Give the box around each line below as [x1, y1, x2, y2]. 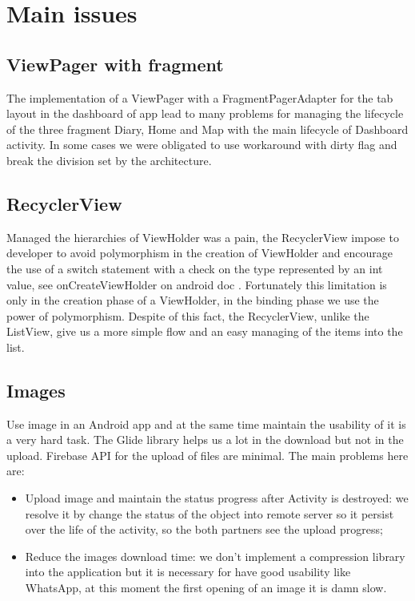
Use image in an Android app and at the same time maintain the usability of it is [6, 415, 406, 432]
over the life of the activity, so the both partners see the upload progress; [25, 521, 383, 538]
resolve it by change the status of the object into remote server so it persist [25, 505, 394, 522]
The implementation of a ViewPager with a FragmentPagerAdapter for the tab [6, 89, 393, 106]
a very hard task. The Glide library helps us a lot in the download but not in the [6, 431, 404, 448]
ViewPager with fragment [6, 51, 224, 76]
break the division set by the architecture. [6, 151, 212, 168]
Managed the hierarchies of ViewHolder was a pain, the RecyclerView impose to [6, 228, 399, 245]
